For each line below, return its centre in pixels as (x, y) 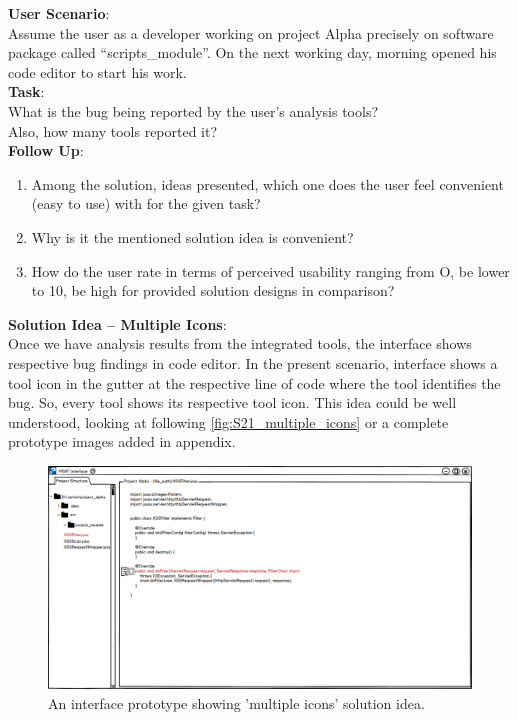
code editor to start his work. (97, 71)
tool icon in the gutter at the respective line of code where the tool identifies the (254, 382)
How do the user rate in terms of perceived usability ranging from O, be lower (270, 270)
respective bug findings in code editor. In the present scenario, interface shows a (253, 362)
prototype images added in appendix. (122, 441)
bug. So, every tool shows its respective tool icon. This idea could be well (232, 402)
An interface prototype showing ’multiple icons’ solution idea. (236, 703)
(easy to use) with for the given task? (146, 203)
